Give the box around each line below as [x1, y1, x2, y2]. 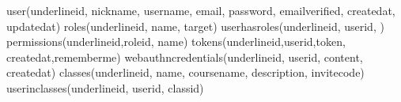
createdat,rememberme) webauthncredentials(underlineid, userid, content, [6, 48, 363, 65]
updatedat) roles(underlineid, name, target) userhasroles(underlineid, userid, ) [6, 17, 384, 34]
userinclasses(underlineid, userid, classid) [6, 79, 204, 96]
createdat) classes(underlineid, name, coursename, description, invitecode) [6, 64, 365, 81]
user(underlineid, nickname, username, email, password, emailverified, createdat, [6, 2, 395, 18]
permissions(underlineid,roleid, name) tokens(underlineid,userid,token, [6, 33, 346, 50]
